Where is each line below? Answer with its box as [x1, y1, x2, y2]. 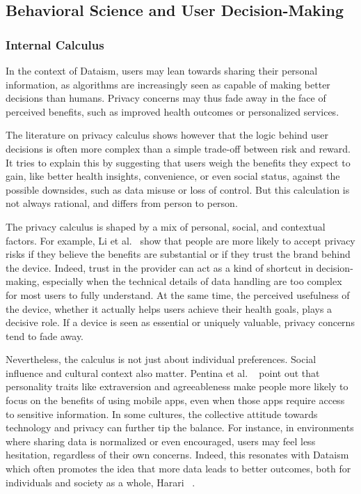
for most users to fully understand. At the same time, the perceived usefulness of [6, 287, 350, 302]
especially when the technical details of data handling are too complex [42, 274, 342, 288]
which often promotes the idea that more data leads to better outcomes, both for [6, 461, 351, 476]
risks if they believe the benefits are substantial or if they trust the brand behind [6, 247, 351, 261]
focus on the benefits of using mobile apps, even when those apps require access [6, 393, 345, 408]
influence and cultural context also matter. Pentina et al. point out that [6, 365, 320, 380]
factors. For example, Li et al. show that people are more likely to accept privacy [6, 233, 355, 247]
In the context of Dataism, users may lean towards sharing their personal [6, 63, 318, 77]
